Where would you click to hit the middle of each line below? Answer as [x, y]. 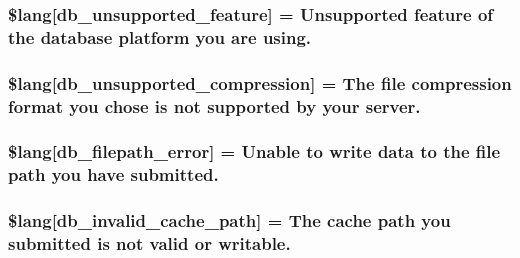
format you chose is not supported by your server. [214, 105]
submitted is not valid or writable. [149, 243]
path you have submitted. [113, 174]
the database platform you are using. [160, 36]
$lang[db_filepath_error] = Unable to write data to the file [254, 151]
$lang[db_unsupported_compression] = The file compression [260, 82]
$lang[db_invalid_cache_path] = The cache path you [229, 220]
